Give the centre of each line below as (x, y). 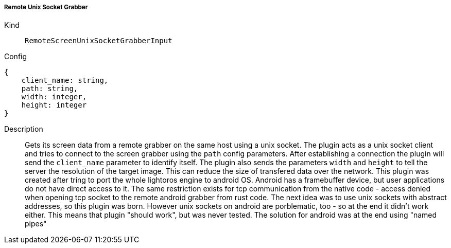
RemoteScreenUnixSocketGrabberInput (99, 41)
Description (24, 129)
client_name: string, (65, 81)
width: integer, (54, 97)
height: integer (54, 105)
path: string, (50, 89)
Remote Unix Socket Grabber (46, 7)
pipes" (36, 224)
